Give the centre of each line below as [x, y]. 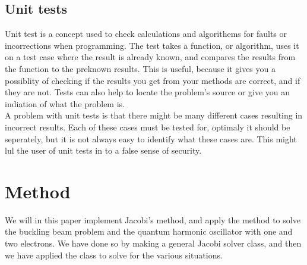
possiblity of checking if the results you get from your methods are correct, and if [153, 80]
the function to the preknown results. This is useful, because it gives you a [140, 68]
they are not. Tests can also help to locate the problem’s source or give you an [147, 92]
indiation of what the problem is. [65, 103]
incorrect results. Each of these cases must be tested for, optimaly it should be [148, 127]
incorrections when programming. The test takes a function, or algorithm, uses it [152, 45]
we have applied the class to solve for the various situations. [114, 255]
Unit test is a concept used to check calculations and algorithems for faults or [146, 34]
